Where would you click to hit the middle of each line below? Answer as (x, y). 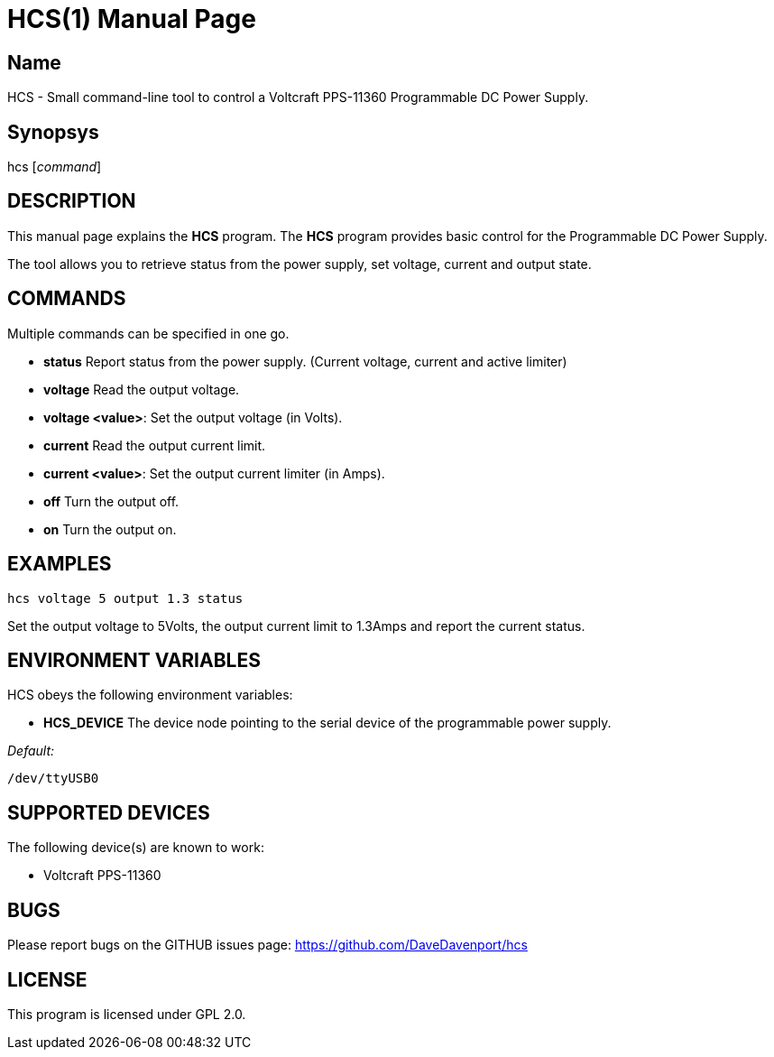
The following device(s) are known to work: (136, 848)
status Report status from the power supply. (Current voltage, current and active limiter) (305, 361)
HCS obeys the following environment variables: (150, 695)
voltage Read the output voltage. (142, 389)
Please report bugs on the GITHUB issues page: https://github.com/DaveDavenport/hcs (267, 945)
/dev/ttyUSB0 (53, 779)
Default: (31, 751)
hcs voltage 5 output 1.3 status (125, 598)
